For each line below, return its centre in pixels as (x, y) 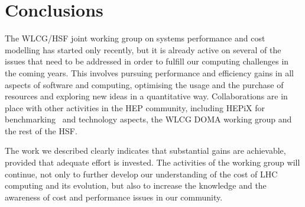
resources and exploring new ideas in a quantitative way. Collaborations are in (146, 96)
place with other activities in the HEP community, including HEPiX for (135, 107)
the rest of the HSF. (41, 130)
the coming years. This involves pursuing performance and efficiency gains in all (149, 72)
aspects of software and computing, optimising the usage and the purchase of (144, 84)
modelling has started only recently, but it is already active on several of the (143, 49)
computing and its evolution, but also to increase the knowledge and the (136, 185)
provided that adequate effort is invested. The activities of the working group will (152, 162)
